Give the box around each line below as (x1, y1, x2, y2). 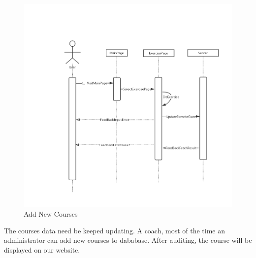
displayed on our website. (4, 244, 80, 255)
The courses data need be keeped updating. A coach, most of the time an (4, 225, 225, 235)
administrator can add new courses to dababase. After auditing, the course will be (4, 235, 252, 245)
